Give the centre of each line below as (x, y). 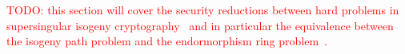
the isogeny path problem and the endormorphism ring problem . (167, 41)
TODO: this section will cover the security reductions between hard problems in (203, 10)
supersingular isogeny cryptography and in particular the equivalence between (200, 25)
